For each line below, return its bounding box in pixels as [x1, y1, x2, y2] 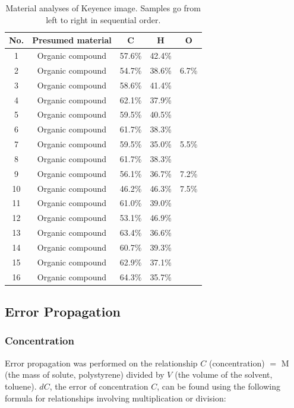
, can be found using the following [157, 379, 280, 392]
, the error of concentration [49, 379, 148, 392]
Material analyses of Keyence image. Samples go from [5, 2, 201, 14]
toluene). [5, 379, 37, 392]
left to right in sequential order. [46, 13, 161, 26]
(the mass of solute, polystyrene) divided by [5, 368, 165, 381]
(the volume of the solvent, [175, 368, 273, 381]
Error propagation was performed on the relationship [5, 356, 198, 369]
